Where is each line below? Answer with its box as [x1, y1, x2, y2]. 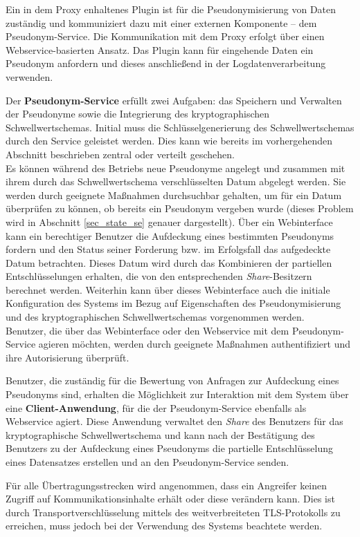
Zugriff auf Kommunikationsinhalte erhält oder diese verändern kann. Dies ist [6, 491, 335, 506]
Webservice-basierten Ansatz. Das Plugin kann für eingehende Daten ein [6, 42, 314, 57]
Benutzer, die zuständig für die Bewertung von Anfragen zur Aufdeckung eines [6, 373, 339, 388]
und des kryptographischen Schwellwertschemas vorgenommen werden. [6, 310, 305, 324]
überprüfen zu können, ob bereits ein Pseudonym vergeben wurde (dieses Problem [6, 201, 354, 216]
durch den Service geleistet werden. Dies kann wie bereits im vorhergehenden [6, 133, 332, 148]
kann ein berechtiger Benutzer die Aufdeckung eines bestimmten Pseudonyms [6, 228, 334, 243]
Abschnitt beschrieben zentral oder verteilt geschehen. [6, 147, 235, 161]
